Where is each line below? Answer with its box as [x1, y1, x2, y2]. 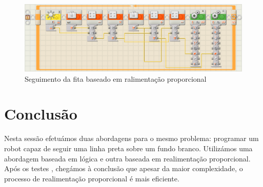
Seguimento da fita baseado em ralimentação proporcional [25, 73, 207, 84]
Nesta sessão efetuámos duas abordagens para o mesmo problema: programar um [4, 133, 259, 144]
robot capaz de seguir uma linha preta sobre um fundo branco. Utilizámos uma [4, 143, 253, 153]
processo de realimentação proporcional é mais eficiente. [4, 173, 179, 183]
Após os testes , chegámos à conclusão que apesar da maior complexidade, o [4, 163, 243, 174]
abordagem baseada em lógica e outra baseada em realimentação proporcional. [4, 153, 251, 163]
